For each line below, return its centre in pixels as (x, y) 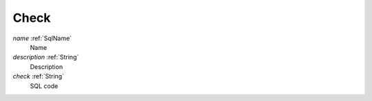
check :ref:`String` (39, 76)
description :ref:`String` (46, 57)
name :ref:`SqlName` (42, 38)
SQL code (44, 86)
